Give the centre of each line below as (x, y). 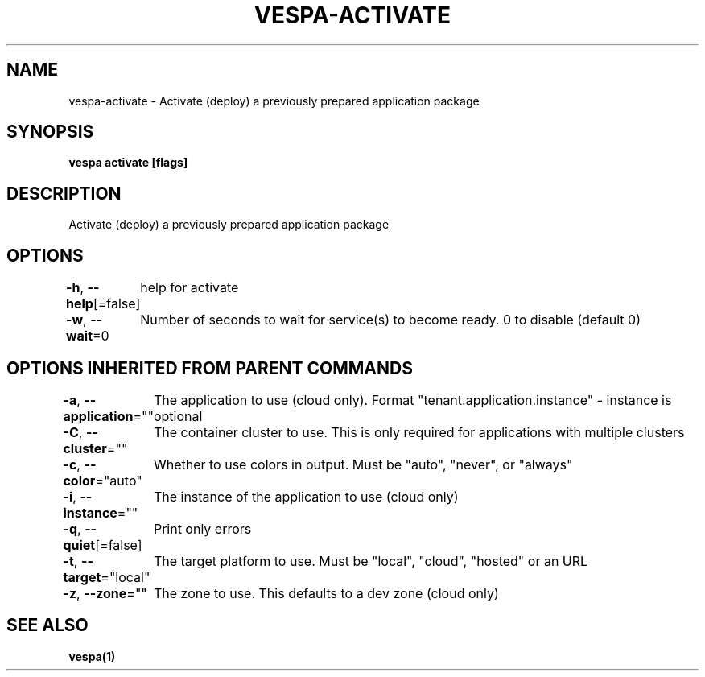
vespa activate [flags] (128, 163)
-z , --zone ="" (105, 593)
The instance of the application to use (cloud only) (306, 496)
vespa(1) (92, 656)
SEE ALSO (47, 625)
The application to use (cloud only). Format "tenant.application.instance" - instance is (412, 400)
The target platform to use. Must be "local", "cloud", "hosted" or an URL (371, 561)
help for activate (190, 288)
